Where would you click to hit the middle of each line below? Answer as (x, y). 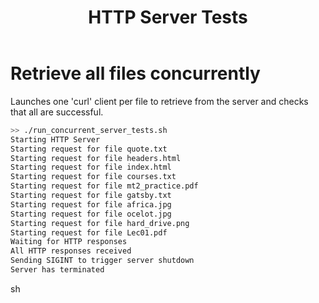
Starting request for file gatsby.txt (91, 196)
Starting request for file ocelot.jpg (91, 214)
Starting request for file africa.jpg (91, 204)
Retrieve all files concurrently (135, 73)
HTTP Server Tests (168, 17)
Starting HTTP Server (55, 139)
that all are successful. (57, 112)
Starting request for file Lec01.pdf (89, 232)
